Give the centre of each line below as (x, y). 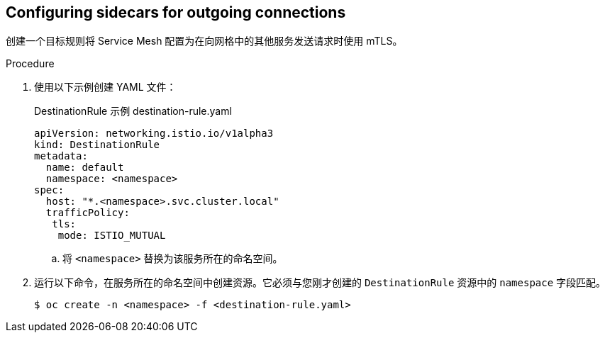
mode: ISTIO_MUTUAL (112, 236)
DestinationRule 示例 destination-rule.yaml (133, 111)
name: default (85, 168)
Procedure (30, 64)
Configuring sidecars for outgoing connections (176, 12)
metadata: (61, 156)
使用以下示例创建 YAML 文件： (105, 87)
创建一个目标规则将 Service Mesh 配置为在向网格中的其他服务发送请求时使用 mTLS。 (204, 41)
